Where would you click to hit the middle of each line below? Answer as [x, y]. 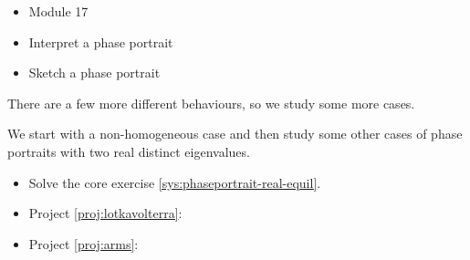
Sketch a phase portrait [94, 73]
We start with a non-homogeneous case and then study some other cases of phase [235, 134]
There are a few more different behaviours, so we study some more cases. [211, 103]
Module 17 [58, 11]
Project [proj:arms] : [84, 243]
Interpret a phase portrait [101, 42]
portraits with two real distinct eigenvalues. [129, 151]
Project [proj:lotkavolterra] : [105, 213]
